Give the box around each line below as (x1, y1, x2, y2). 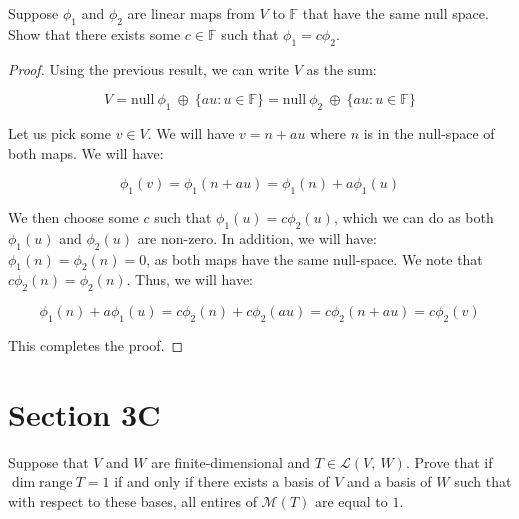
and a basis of (347, 471, 432, 492)
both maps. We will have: (8, 142, 164, 163)
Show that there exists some (8, 23, 181, 44)
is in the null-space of (363, 122, 495, 143)
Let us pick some (8, 122, 111, 143)
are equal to (315, 490, 388, 511)
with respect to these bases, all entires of (8, 490, 257, 511)
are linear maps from (127, 3, 255, 23)
